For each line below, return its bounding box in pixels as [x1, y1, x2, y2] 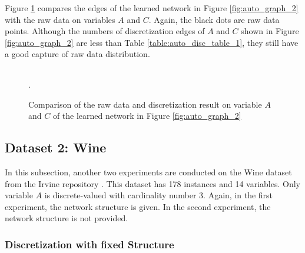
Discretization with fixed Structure [5, 237, 174, 251]
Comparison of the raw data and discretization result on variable [28, 98, 262, 110]
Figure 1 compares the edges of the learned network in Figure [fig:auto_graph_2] [5, 2, 299, 14]
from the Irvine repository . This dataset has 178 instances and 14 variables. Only [5, 177, 301, 189]
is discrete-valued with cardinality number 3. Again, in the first [44, 189, 273, 201]
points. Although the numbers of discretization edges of [5, 25, 205, 37]
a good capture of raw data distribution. [5, 48, 150, 60]
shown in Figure [241, 25, 299, 37]
